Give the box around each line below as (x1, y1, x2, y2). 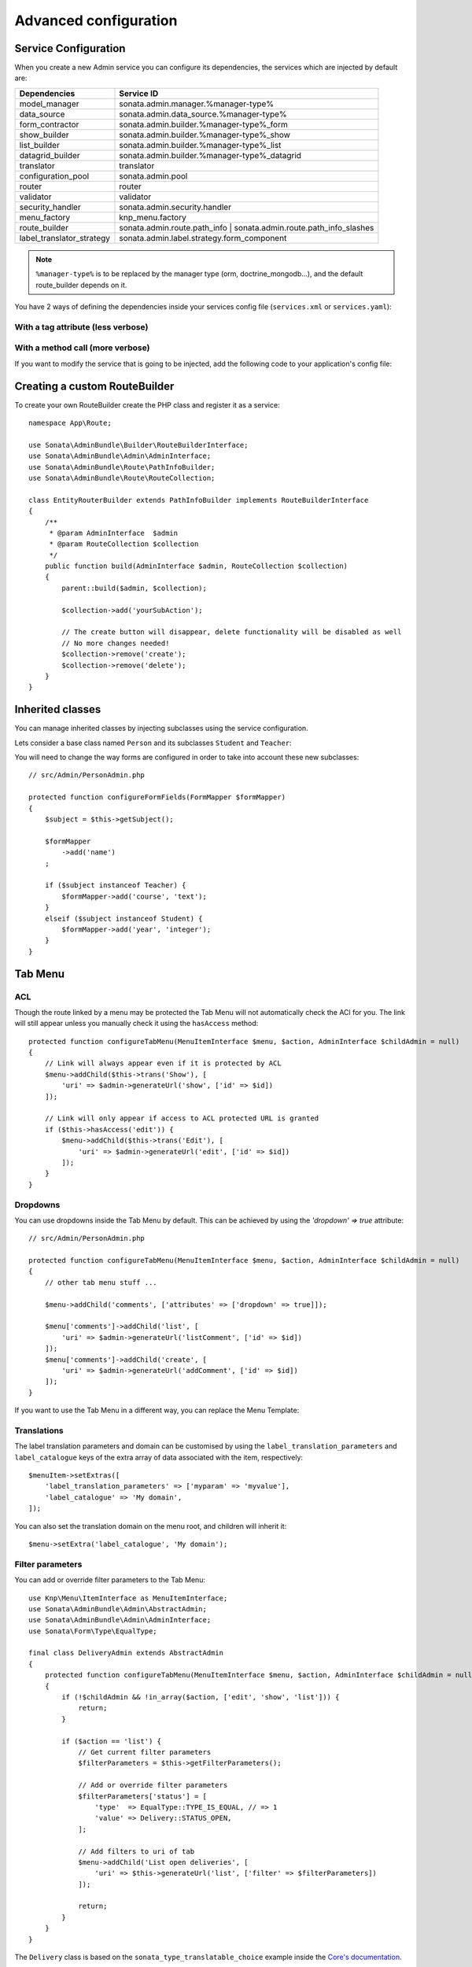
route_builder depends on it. (35, 280, 127, 290)
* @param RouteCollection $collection (49, 540, 199, 548)
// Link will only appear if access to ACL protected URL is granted (44, 1114, 319, 1123)
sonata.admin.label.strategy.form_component (119, 232, 287, 243)
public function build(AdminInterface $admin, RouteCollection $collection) (44, 562, 348, 570)
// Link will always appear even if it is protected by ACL (44, 1059, 282, 1068)
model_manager (19, 98, 79, 109)
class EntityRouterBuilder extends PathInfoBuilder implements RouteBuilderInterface (28, 496, 369, 504)
